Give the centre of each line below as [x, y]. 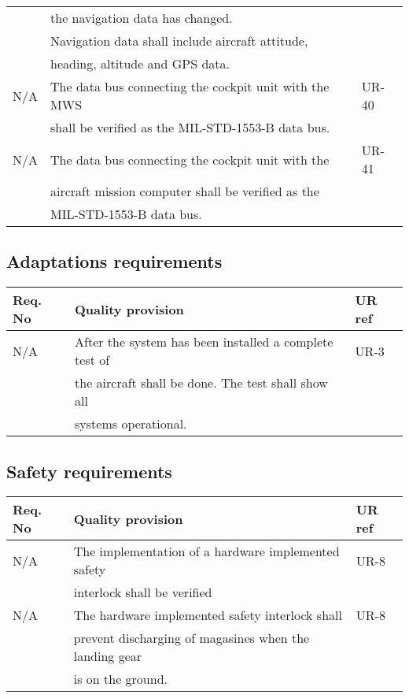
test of [92, 360]
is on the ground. [120, 679]
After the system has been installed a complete [204, 342]
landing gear [108, 656]
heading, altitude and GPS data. [140, 63]
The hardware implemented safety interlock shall [208, 615]
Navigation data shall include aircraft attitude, [179, 41]
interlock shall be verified [143, 592]
